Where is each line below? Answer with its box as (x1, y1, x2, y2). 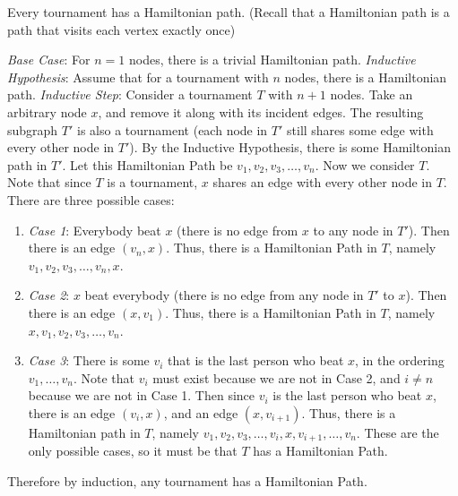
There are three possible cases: (7, 190, 175, 209)
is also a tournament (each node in (77, 120, 268, 139)
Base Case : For (7, 50, 91, 69)
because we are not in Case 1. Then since (28, 386, 255, 405)
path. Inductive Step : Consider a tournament (7, 85, 253, 104)
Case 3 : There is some (28, 351, 150, 370)
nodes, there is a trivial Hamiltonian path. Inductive (128, 50, 416, 69)
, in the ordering (355, 351, 445, 370)
